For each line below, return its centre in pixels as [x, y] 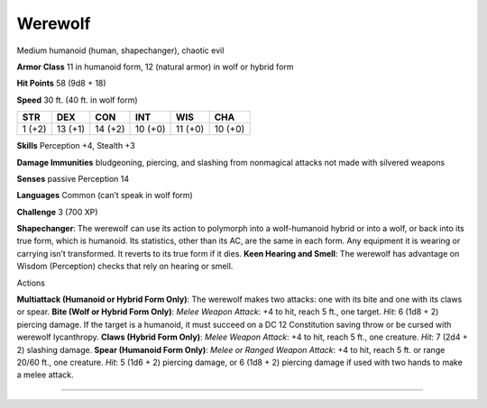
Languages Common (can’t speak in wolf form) [105, 195]
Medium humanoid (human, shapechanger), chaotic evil [120, 50]
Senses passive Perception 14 [73, 178]
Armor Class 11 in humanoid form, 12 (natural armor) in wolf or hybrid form [155, 67]
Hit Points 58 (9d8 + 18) [62, 83]
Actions [31, 283]
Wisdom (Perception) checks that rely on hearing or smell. [125, 267]
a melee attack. [45, 375]
